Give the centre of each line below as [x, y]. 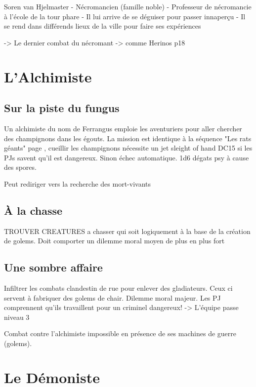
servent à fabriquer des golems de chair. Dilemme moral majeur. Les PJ [112, 297]
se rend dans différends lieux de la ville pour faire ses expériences [103, 26]
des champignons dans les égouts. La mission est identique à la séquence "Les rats [128, 138]
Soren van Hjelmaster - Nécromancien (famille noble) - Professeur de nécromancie [128, 6]
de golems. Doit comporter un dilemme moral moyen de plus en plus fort [114, 241]
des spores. [20, 167]
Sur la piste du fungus [62, 108]
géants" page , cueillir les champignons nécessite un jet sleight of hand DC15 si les [128, 148]
